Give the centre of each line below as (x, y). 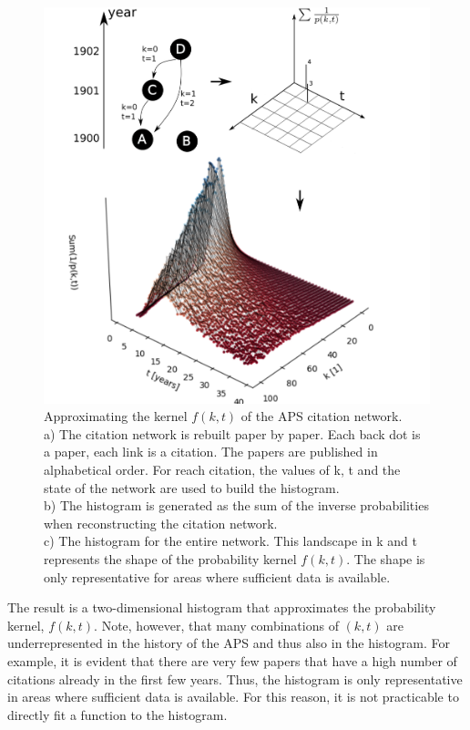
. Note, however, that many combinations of (216, 625)
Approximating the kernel (116, 416)
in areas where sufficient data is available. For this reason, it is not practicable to (233, 697)
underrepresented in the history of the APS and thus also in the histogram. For (229, 643)
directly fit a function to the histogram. (117, 714)
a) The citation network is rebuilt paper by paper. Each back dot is (232, 433)
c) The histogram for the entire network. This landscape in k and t (230, 541)
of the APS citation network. (322, 416)
